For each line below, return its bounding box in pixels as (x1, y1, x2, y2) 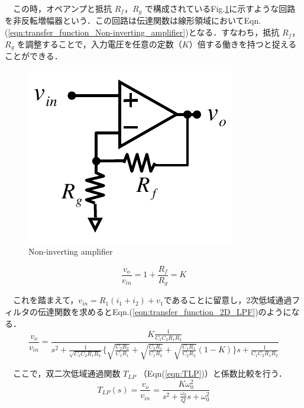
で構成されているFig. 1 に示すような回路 (144, 2, 296, 14)
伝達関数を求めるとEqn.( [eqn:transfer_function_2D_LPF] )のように (37, 305, 292, 317)
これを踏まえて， (12, 294, 79, 306)
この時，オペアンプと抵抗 (12, 2, 112, 14)
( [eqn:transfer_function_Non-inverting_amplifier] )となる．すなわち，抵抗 (5, 26, 280, 38)
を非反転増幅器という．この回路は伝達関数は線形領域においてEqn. (5, 14, 261, 27)
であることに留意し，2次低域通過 (163, 294, 292, 306)
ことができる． (5, 50, 63, 62)
